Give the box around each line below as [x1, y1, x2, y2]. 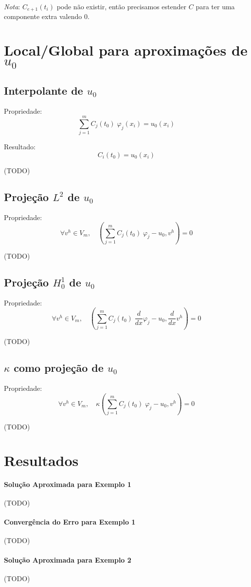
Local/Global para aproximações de [4, 40, 248, 60]
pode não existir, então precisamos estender [56, 1, 187, 11]
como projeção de [14, 360, 104, 375]
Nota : [4, 1, 20, 11]
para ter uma [196, 1, 235, 11]
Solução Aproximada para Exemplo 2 [4, 554, 131, 565]
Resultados [4, 450, 79, 470]
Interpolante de [4, 82, 83, 98]
